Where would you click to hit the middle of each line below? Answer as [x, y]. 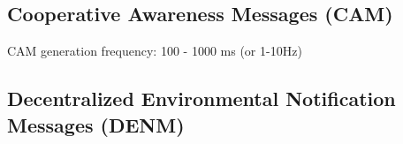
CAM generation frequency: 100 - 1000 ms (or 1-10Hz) [155, 51]
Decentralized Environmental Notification [201, 99]
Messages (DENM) [96, 124]
